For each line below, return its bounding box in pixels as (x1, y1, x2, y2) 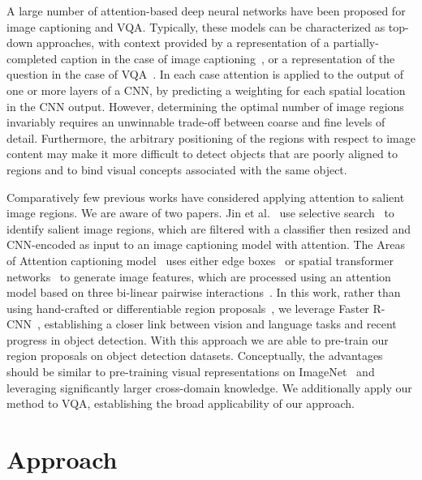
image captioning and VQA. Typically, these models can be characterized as (6, 18, 385, 35)
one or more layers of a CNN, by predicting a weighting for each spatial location (6, 81, 406, 98)
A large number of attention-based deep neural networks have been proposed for (6, 2, 406, 19)
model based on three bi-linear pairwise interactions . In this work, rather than (6, 284, 401, 301)
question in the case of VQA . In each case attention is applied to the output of (6, 66, 404, 83)
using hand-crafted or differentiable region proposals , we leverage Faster (6, 299, 369, 316)
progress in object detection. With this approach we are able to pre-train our (6, 331, 389, 348)
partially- (333, 34, 379, 51)
